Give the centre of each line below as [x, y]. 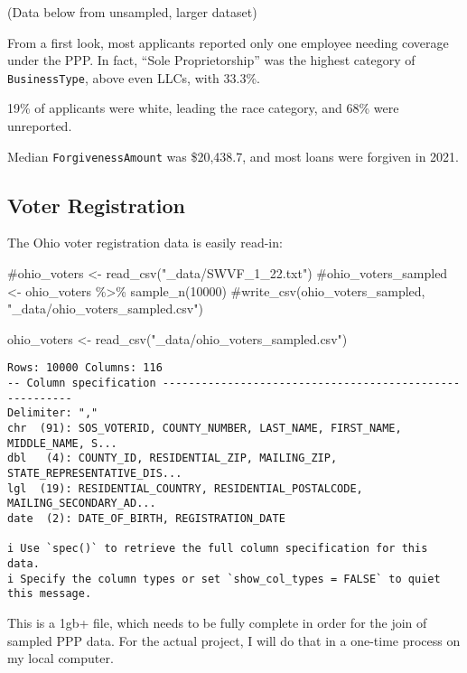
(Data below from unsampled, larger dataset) [132, 12]
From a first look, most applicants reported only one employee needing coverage [228, 42]
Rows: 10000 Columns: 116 [85, 368]
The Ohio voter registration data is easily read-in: [145, 243]
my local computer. [61, 658]
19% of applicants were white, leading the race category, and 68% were [203, 108]
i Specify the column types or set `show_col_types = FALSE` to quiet [224, 579]
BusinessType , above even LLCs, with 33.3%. [134, 77]
